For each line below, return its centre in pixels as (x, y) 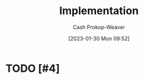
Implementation (99, 11)
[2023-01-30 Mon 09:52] (99, 38)
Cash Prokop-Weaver (99, 27)
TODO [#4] (33, 68)
